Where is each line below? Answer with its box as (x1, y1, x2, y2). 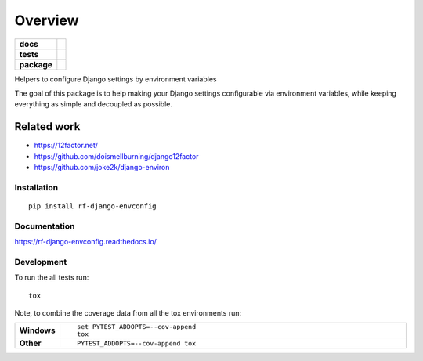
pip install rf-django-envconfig (28, 201, 157, 211)
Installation (14, 182, 59, 193)
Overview (14, 12, 79, 29)
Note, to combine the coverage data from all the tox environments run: (14, 309, 242, 318)
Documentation (14, 220, 75, 231)
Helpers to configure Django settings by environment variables (14, 74, 217, 84)
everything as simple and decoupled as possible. (14, 99, 172, 109)
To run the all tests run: (14, 273, 89, 282)
